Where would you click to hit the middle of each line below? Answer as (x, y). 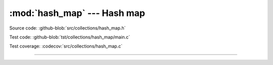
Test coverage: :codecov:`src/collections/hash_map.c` (66, 46)
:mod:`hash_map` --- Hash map (77, 13)
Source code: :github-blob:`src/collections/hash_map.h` (67, 28)
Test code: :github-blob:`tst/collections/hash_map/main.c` (70, 37)
